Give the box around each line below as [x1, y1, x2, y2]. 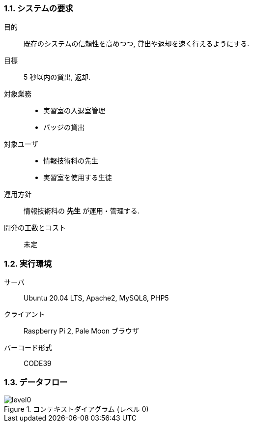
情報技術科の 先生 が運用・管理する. [24, 207, 140, 215]
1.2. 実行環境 [4, 258, 52, 269]
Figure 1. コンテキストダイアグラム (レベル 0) [4, 404, 149, 413]
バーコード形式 [4, 343, 52, 352]
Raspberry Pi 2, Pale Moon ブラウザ [24, 327, 139, 335]
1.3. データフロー [4, 377, 68, 387]
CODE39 [24, 359, 52, 368]
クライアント [4, 310, 45, 319]
